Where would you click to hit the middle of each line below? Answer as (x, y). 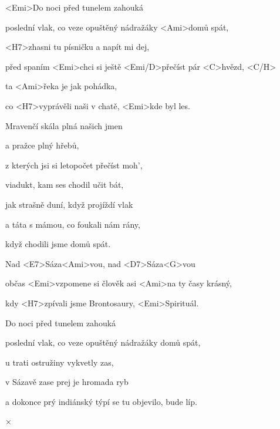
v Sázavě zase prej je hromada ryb (67, 382)
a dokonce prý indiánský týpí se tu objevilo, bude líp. (101, 401)
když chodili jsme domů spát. (58, 244)
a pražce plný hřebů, (42, 145)
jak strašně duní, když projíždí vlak (69, 204)
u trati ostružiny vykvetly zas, (60, 362)
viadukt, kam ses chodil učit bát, (65, 185)
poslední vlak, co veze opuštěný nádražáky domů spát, (103, 342)
